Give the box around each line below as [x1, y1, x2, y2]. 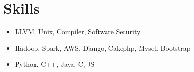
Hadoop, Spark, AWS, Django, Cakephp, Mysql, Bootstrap [15, 42, 191, 53]
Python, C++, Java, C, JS [15, 59, 95, 69]
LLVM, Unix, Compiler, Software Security [15, 26, 141, 36]
